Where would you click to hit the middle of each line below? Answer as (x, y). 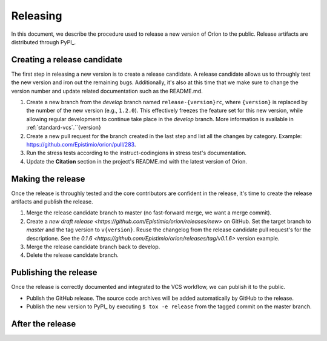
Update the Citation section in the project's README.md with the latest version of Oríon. (137, 161)
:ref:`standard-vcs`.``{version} (64, 128)
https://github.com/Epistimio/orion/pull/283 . (81, 144)
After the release (44, 324)
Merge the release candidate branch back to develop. (93, 247)
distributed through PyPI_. (44, 42)
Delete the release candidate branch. (73, 255)
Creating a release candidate (67, 60)
